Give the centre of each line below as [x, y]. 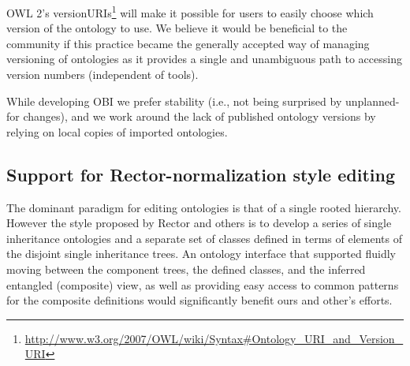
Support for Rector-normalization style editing [201, 174]
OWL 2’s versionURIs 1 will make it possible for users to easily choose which [190, 11]
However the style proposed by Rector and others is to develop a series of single [199, 223]
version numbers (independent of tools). [102, 75]
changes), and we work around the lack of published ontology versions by [199, 116]
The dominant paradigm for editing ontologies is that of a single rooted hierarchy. [204, 207]
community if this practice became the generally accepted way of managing [188, 43]
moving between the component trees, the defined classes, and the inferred [186, 269]
